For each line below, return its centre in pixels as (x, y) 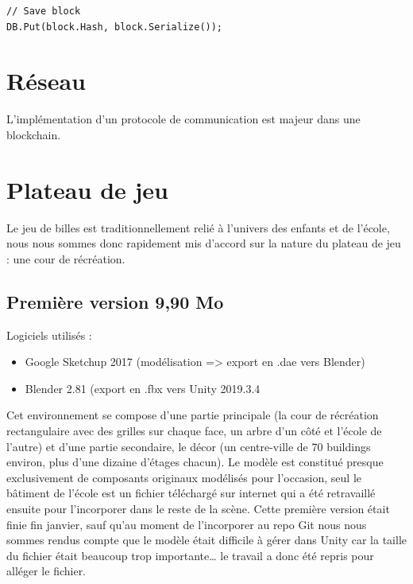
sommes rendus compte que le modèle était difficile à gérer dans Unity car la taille (206, 540)
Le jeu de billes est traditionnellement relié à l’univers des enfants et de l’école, (198, 227)
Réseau (46, 81)
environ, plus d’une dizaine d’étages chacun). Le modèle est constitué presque (195, 462)
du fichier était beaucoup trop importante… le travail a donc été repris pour (190, 555)
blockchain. (34, 134)
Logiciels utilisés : (49, 335)
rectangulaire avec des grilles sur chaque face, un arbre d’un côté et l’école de (194, 430)
